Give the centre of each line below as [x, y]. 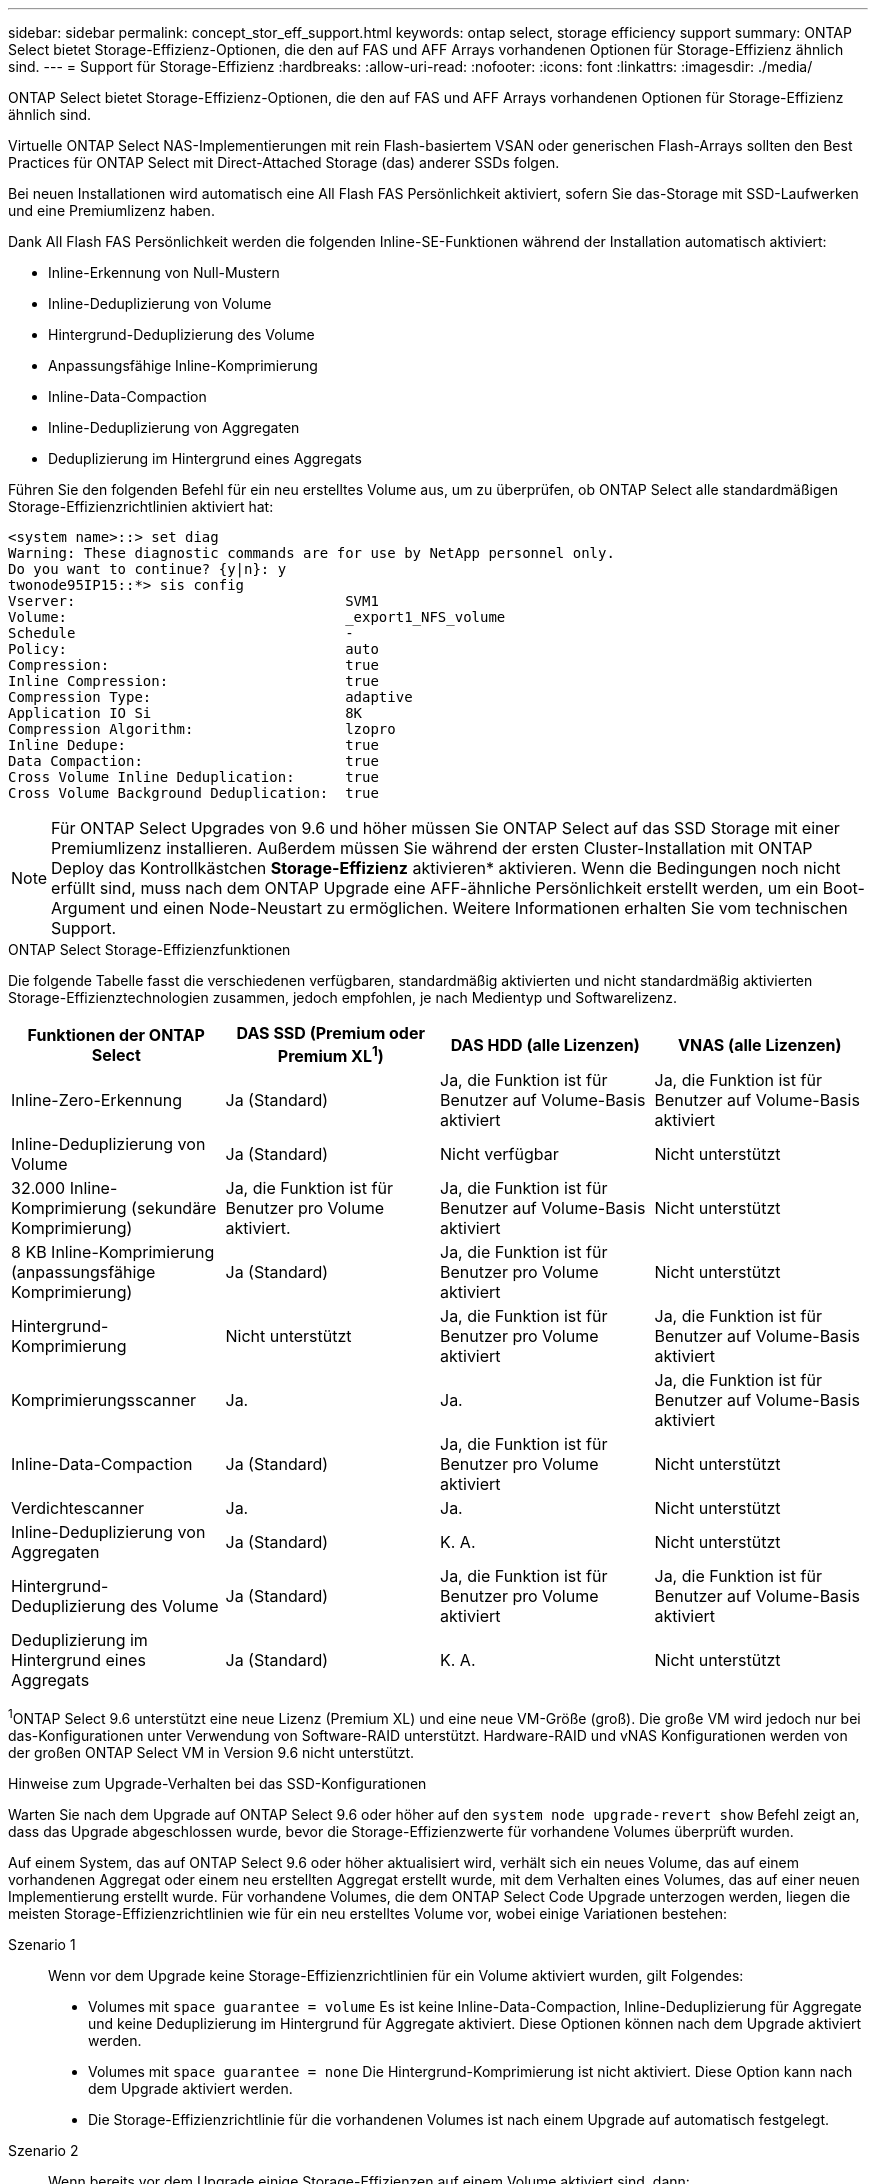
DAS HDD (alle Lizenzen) [545, 1044]
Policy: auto [193, 649]
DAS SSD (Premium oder [330, 1033]
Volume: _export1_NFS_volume [257, 617]
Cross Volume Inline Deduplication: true [193, 777]
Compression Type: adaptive [210, 697]
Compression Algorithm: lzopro [202, 729]
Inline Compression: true [193, 681]
